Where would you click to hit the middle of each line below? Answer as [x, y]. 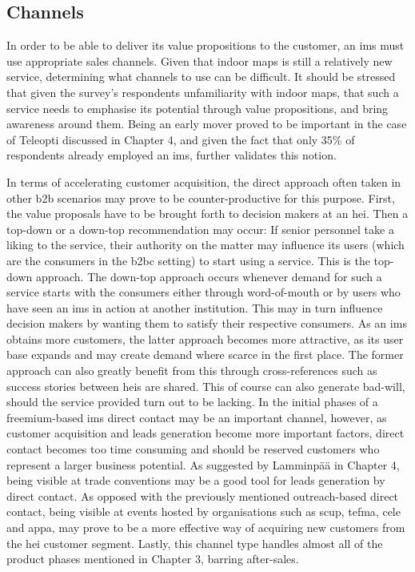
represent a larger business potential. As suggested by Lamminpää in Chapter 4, [203, 464]
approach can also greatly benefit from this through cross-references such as [192, 371]
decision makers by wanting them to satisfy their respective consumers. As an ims [207, 323]
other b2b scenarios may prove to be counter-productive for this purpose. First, [201, 197]
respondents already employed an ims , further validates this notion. [172, 155]
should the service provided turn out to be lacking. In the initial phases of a [192, 402]
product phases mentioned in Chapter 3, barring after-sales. [153, 559]
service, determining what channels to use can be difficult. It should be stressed [201, 77]
